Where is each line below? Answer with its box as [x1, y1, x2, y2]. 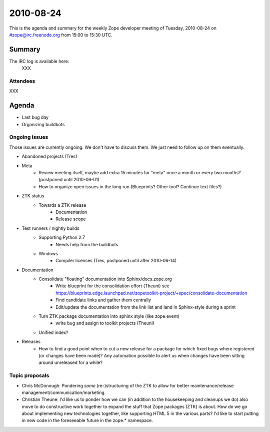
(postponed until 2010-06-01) [38, 177, 99, 183]
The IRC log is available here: [9, 58, 69, 64]
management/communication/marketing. [21, 389, 106, 395]
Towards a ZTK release [38, 202, 86, 208]
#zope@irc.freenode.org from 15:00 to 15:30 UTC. [9, 32, 112, 38]
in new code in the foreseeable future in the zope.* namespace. [21, 417, 153, 423]
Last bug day [21, 114, 49, 120]
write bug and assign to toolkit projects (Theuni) [55, 320, 154, 326]
